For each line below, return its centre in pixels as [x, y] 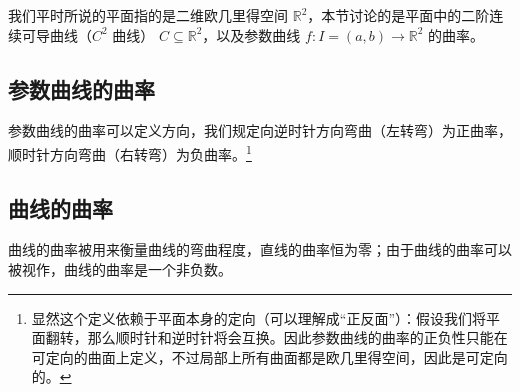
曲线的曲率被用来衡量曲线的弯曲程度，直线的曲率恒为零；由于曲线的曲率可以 [260, 249]
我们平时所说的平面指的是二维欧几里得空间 [148, 15]
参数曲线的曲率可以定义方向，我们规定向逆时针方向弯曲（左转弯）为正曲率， [260, 130]
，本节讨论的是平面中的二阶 [398, 15]
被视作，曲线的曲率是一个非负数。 [120, 269]
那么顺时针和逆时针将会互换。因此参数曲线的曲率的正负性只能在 [297, 337]
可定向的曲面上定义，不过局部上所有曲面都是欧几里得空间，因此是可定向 [269, 356]
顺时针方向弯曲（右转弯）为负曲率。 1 [130, 152]
